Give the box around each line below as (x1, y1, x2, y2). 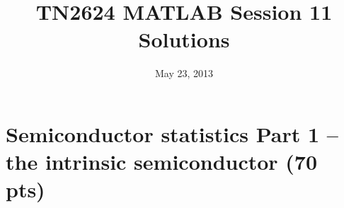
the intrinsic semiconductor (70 (6, 147, 318, 176)
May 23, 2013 (154, 66, 214, 81)
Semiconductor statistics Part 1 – (6, 119, 338, 148)
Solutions (138, 25, 230, 54)
